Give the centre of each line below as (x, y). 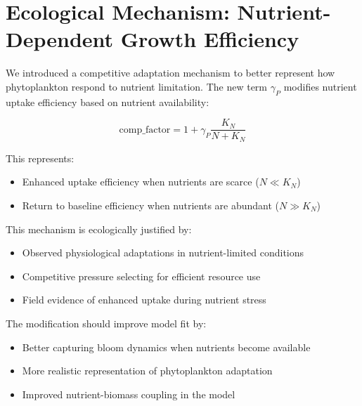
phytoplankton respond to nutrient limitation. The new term (137, 86)
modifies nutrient (320, 86)
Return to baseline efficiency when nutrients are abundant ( (151, 205)
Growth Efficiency (210, 39)
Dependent (60, 39)
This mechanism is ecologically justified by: (99, 229)
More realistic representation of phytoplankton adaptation (147, 371)
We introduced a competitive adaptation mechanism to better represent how (170, 73)
